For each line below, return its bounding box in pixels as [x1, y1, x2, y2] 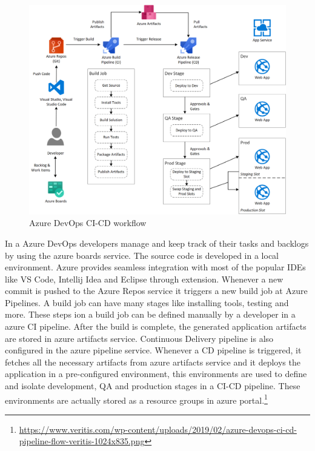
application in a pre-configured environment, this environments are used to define [5, 367, 307, 380]
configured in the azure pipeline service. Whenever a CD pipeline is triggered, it [5, 344, 302, 356]
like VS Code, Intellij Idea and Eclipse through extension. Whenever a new [5, 272, 283, 285]
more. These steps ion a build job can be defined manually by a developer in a [5, 308, 296, 321]
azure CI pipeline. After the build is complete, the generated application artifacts [5, 320, 307, 333]
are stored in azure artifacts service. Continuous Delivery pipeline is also [5, 332, 274, 344]
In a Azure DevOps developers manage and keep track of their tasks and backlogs [5, 236, 309, 249]
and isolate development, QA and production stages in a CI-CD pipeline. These [5, 379, 300, 392]
